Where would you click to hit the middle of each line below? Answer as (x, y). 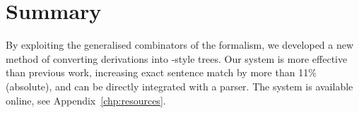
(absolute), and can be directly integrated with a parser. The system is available (179, 86)
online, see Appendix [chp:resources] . (86, 100)
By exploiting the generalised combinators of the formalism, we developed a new (180, 45)
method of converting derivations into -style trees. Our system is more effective (177, 58)
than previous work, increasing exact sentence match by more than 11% (161, 72)
